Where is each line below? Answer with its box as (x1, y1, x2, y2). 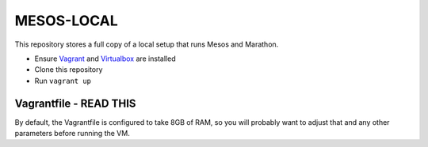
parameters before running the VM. (14, 129, 130, 138)
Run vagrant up (34, 76, 91, 85)
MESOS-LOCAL (14, 12, 118, 29)
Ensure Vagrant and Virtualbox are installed (34, 54, 176, 63)
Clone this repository (34, 65, 103, 74)
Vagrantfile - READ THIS (14, 96, 136, 110)
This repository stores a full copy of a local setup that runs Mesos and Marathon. (14, 40, 279, 49)
